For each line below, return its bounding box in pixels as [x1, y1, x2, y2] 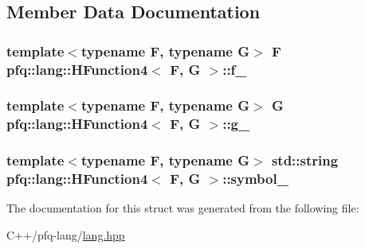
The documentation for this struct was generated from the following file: [6, 200, 359, 216]
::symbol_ [222, 169, 288, 189]
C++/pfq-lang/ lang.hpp [6, 227, 125, 243]
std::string [271, 150, 339, 170]
